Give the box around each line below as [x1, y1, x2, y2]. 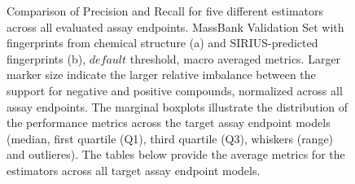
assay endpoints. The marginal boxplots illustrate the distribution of [7, 98, 348, 115]
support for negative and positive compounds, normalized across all [7, 81, 343, 99]
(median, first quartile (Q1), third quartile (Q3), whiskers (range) [7, 129, 334, 147]
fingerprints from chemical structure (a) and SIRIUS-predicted [7, 34, 318, 51]
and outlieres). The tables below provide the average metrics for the [7, 146, 345, 163]
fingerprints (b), [7, 50, 86, 67]
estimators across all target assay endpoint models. [7, 161, 261, 178]
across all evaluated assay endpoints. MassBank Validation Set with [7, 18, 344, 35]
